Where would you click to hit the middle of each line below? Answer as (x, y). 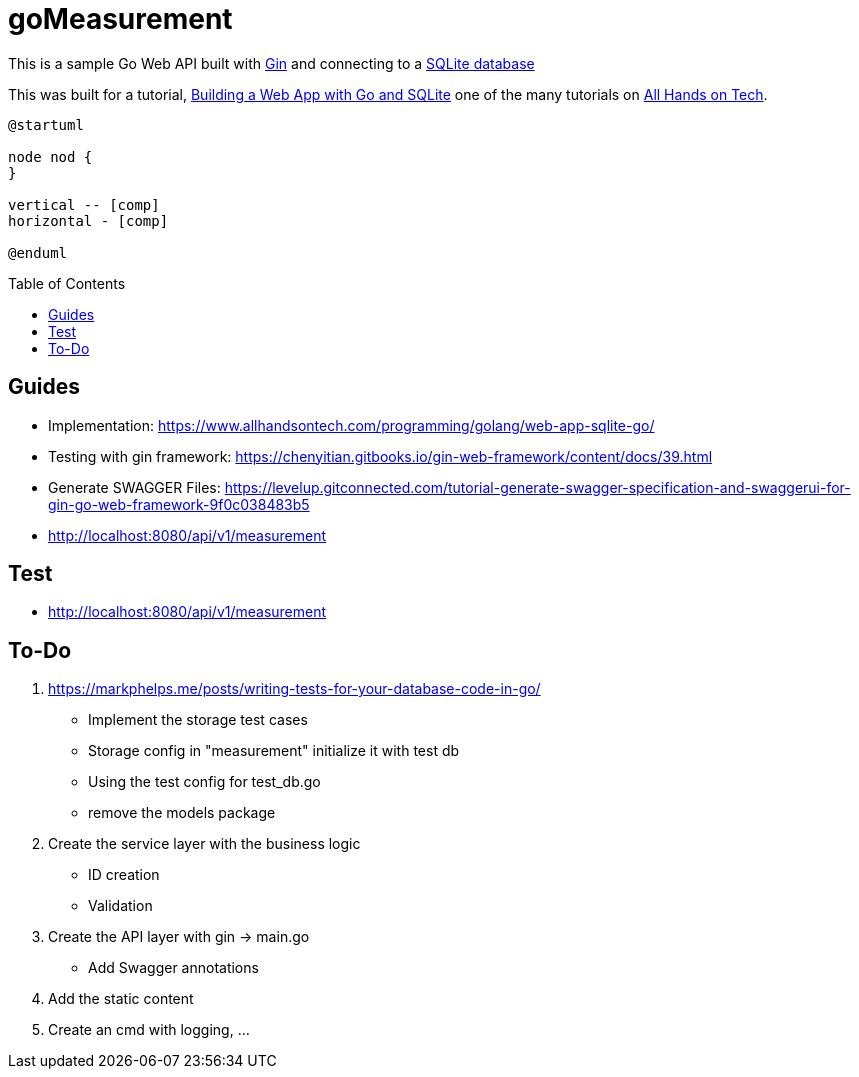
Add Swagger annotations (173, 968)
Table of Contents (67, 283)
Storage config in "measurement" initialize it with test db (274, 751)
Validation (120, 906)
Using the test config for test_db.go (204, 782)
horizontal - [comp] (88, 220)
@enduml (38, 252)
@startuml (46, 124)
